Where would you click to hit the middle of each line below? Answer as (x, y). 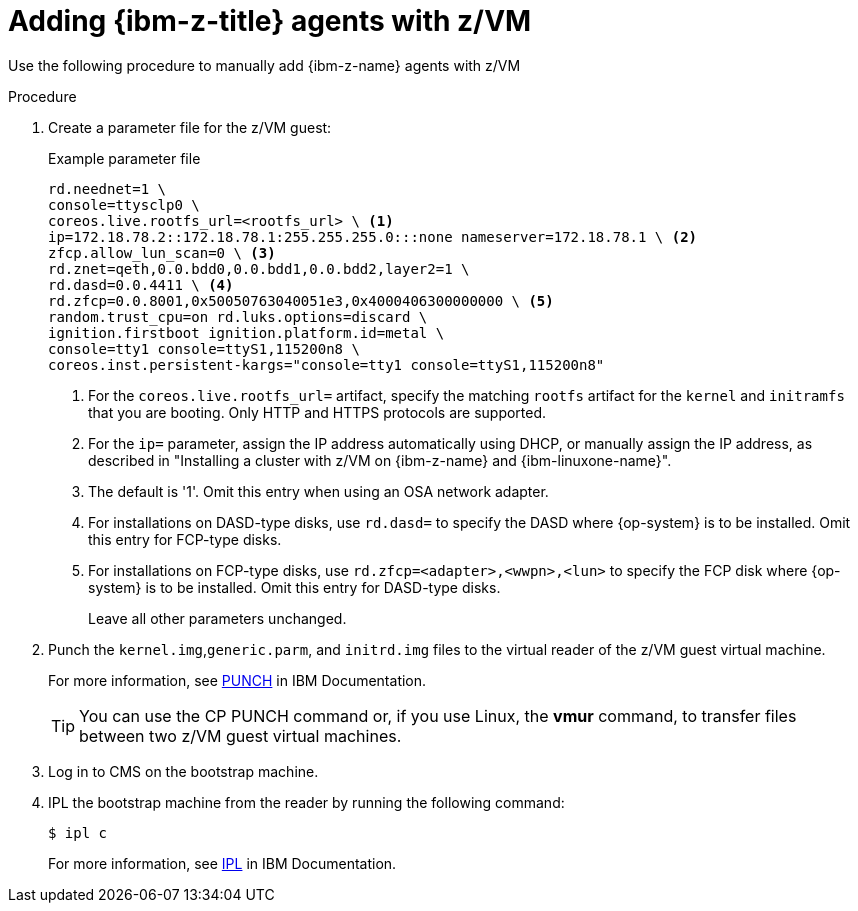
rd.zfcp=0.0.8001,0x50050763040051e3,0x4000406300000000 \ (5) (301, 300)
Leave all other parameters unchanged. (217, 618)
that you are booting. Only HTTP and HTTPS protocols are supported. (317, 412)
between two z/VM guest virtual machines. (240, 735)
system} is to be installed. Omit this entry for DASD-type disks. (294, 587)
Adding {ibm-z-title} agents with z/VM (270, 21)
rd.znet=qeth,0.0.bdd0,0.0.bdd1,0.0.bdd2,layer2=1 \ (259, 268)
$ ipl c (78, 832)
